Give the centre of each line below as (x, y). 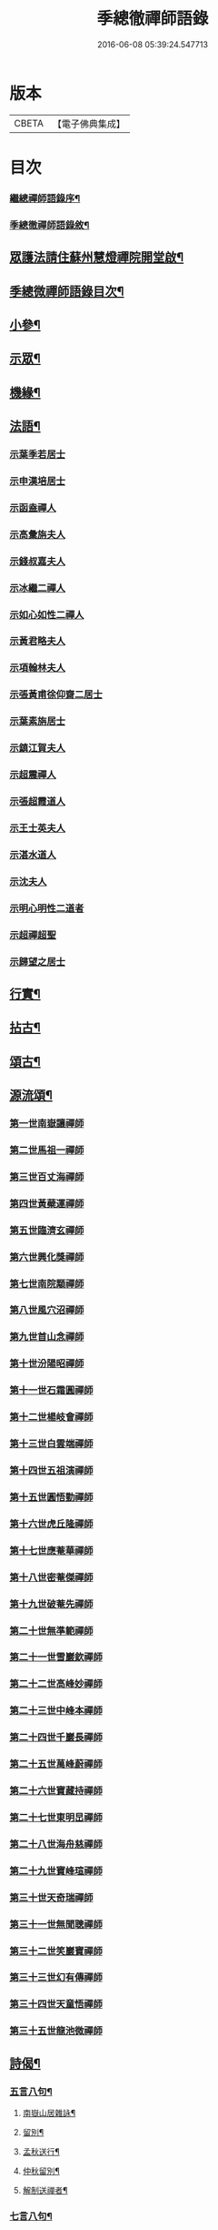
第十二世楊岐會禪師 (51, 1417)
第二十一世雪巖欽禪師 (56, 1657)
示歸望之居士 (38, 961)
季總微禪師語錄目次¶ (67, 291)
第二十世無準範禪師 (51, 1630)
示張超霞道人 (38, 801)
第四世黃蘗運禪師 (47, 1203)
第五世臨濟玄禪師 (47, 1230)
